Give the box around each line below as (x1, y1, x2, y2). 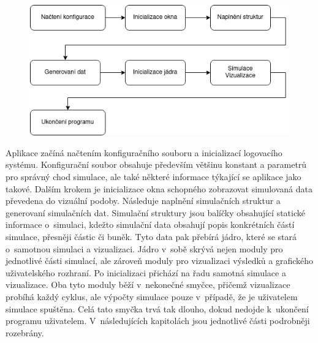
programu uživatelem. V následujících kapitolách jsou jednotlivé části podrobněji (6, 314, 310, 327)
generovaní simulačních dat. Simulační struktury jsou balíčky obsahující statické (6, 206, 305, 219)
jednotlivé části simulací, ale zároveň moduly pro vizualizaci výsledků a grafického (6, 254, 314, 267)
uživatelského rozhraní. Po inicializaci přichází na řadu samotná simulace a (6, 266, 286, 279)
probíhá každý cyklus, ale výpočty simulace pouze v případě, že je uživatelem (6, 290, 298, 303)
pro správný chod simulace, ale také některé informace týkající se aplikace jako (6, 170, 301, 183)
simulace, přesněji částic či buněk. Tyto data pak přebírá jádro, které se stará (6, 230, 297, 243)
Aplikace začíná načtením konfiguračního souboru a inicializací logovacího (6, 146, 282, 159)
